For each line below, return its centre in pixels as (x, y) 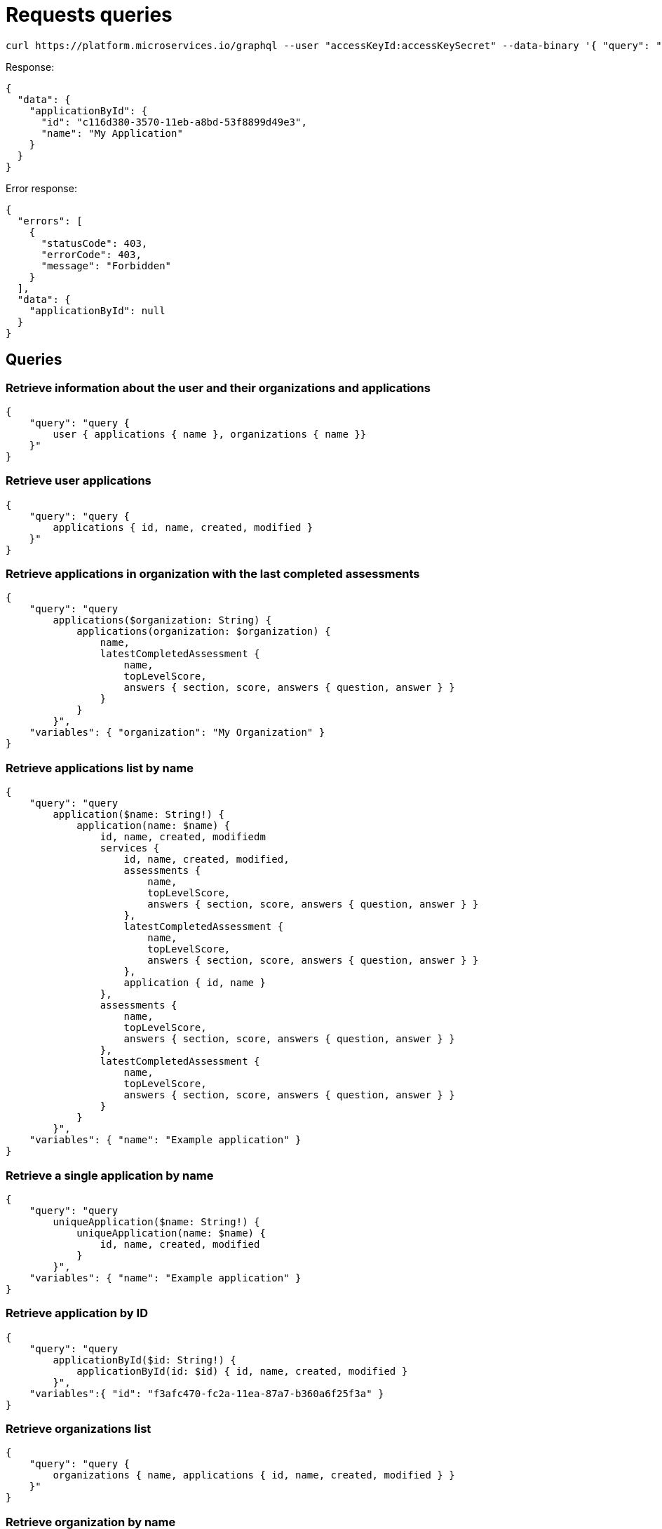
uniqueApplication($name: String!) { (156, 1221)
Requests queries (89, 15)
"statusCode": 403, (94, 243)
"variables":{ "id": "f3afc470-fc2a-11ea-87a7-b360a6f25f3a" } (207, 1393)
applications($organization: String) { (162, 620)
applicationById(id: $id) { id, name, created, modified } (242, 1371)
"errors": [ (50, 221)
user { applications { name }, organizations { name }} (210, 434)
